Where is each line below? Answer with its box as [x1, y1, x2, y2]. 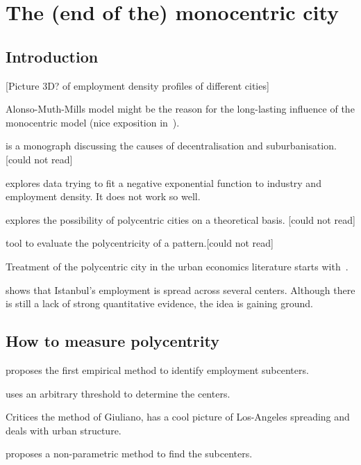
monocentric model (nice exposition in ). [6, 115, 180, 129]
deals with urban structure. [6, 423, 121, 437]
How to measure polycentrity [6, 330, 219, 352]
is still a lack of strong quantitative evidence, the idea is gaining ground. [6, 296, 313, 311]
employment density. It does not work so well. [6, 189, 201, 204]
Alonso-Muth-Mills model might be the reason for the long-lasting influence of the [6, 101, 355, 116]
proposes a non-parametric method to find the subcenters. [6, 446, 253, 461]
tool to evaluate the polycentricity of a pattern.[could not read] [6, 236, 274, 250]
